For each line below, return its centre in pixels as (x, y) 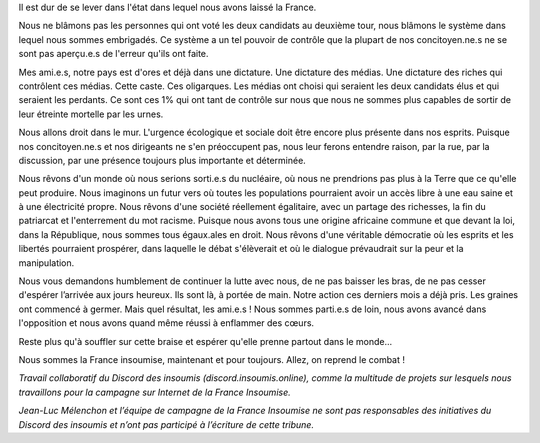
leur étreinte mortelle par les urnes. (91, 114)
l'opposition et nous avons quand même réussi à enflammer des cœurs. (166, 323)
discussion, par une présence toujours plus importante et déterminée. (162, 160)
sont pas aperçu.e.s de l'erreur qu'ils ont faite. (113, 54)
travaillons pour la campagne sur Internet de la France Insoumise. (154, 392)
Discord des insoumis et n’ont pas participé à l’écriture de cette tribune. (166, 424)
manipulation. (46, 262)
